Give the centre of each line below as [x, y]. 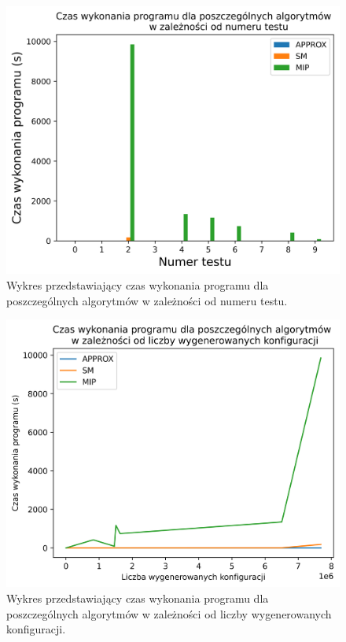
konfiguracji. [36, 629]
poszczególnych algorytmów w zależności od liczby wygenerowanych [169, 613]
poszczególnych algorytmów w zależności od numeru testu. [147, 300]
